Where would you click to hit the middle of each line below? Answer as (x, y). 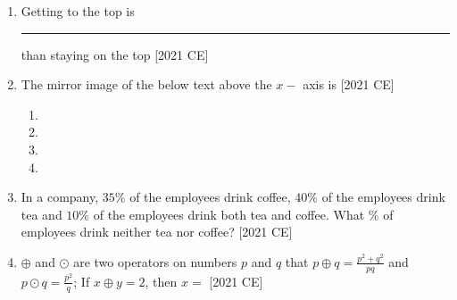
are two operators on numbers (155, 261)
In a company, (60, 197)
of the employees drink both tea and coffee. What (229, 214)
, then (161, 281)
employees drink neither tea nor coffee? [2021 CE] (157, 232)
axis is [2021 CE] (349, 84)
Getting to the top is (78, 11)
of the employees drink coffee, (210, 197)
